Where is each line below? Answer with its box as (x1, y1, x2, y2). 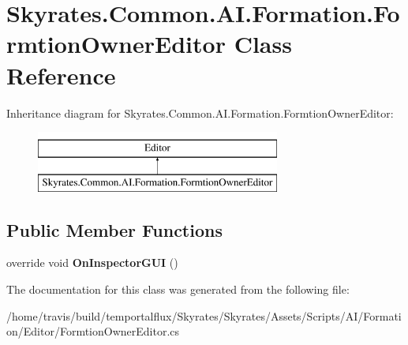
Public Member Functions (6, 217, 223, 242)
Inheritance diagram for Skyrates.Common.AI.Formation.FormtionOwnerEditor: (6, 104, 394, 121)
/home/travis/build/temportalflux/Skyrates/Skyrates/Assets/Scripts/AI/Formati (6, 307, 402, 324)
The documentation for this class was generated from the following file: (6, 281, 350, 298)
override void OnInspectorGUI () (6, 254, 178, 271)
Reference (6, 58, 116, 91)
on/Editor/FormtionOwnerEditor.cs (6, 323, 180, 339)
